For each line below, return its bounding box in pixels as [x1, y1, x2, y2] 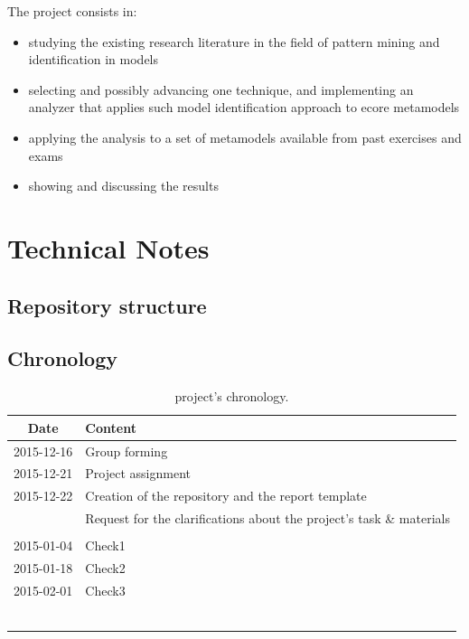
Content [85, 418, 136, 437]
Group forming [85, 441, 168, 460]
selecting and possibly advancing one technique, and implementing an [28, 80, 414, 99]
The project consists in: [7, 2, 137, 20]
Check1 [85, 536, 126, 555]
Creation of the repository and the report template [85, 486, 367, 505]
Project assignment [85, 464, 191, 483]
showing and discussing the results [28, 176, 219, 195]
